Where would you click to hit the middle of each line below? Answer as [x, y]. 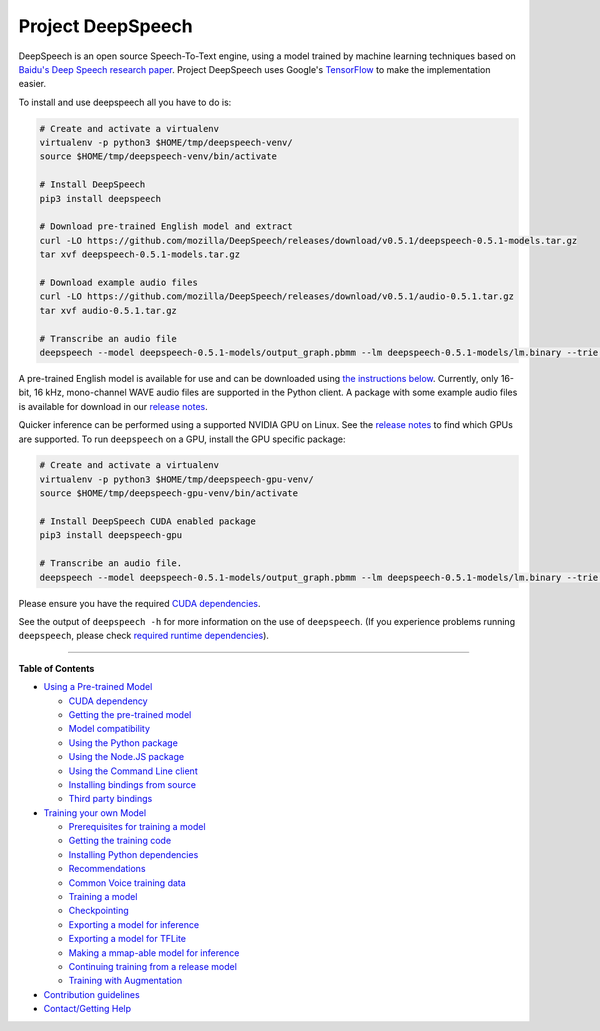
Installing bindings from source [132, 784]
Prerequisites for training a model [137, 827]
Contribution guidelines [91, 994]
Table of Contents [56, 668]
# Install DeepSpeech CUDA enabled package [148, 521]
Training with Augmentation [125, 981]
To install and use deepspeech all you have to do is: [125, 102]
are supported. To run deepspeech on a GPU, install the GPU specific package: [182, 439]
